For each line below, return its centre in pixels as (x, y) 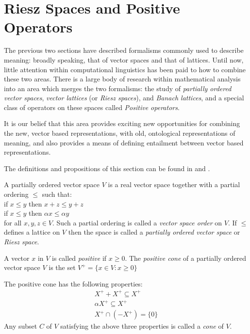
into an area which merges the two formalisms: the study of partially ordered (118, 88)
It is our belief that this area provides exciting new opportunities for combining (122, 123)
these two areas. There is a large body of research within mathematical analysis (122, 79)
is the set (62, 267)
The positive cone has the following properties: (73, 283)
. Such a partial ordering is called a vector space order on (137, 222)
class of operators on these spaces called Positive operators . (92, 107)
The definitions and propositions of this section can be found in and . (107, 168)
